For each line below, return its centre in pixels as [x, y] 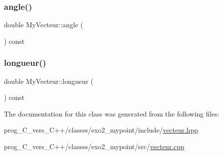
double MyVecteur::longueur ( [49, 81]
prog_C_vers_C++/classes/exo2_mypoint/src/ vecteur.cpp [94, 146]
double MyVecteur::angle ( [44, 25]
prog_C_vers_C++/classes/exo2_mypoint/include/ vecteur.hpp [101, 130]
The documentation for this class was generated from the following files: [112, 113]
